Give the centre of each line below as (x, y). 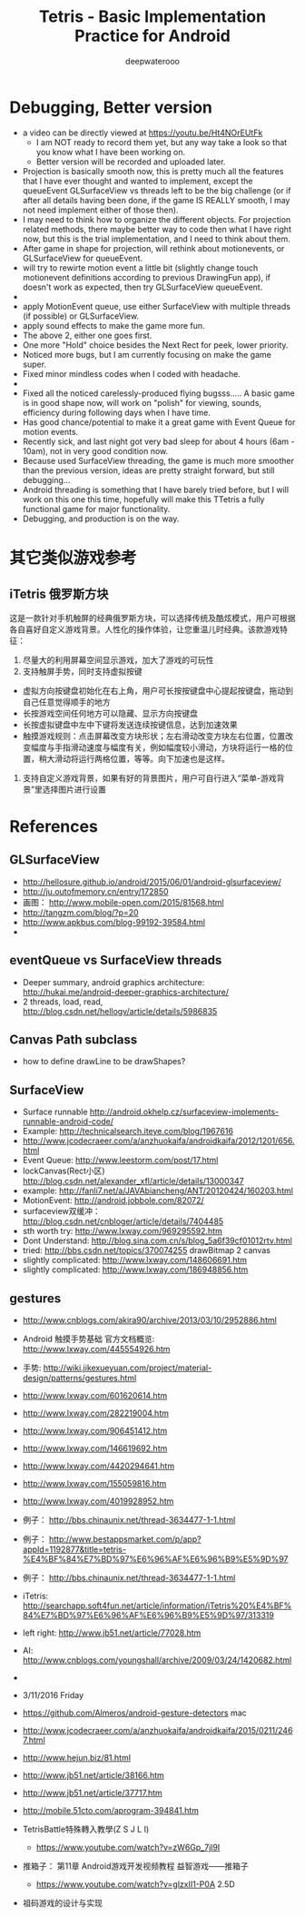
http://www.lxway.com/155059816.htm (94, 1483)
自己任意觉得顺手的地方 (66, 702)
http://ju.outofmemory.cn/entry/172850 (96, 891)
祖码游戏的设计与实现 (62, 1902)
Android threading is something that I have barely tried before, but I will (155, 489)
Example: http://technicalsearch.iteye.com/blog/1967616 (128, 1131)
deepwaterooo (152, 61)
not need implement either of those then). (100, 210)
